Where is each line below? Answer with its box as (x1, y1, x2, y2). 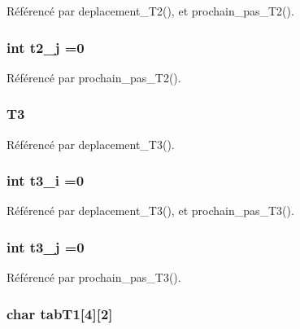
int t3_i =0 (7, 170, 85, 191)
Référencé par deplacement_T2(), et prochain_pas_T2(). (7, 2, 294, 19)
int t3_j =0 (7, 236, 85, 257)
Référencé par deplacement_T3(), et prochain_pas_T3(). (7, 202, 294, 219)
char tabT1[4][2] (7, 303, 113, 323)
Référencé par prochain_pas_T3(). (7, 269, 181, 286)
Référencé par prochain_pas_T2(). (7, 68, 181, 86)
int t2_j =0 (7, 37, 85, 57)
